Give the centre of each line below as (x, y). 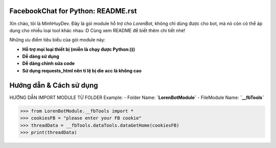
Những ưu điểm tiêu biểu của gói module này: (57, 40)
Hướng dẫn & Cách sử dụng (54, 85)
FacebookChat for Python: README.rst (73, 11)
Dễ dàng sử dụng (41, 57)
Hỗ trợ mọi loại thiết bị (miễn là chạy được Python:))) (79, 49)
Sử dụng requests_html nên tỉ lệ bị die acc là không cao (82, 70)
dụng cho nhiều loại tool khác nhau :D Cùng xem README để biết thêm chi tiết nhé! (97, 30)
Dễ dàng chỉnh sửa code (49, 63)
